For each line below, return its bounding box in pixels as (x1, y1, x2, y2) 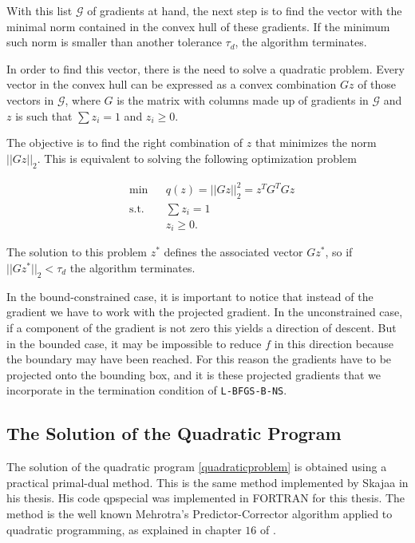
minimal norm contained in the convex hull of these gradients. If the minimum (6, 18, 390, 34)
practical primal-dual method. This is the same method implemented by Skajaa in (6, 474, 409, 490)
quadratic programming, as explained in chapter (6, 521, 242, 537)
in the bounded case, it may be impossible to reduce (6, 335, 262, 351)
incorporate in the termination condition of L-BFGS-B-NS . (6, 382, 287, 398)
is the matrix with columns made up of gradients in (117, 91, 369, 108)
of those (358, 76, 397, 93)
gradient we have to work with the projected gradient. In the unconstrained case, (6, 303, 403, 320)
